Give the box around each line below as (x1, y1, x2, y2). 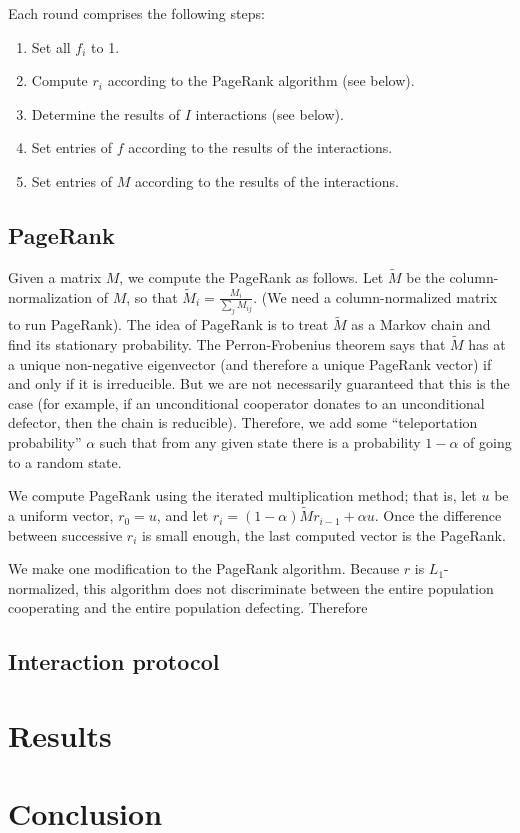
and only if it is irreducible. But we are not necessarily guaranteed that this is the (8, 373, 510, 394)
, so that (126, 286, 178, 307)
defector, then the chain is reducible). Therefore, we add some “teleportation (8, 412, 478, 433)
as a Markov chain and (351, 314, 491, 335)
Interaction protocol (8, 646, 220, 677)
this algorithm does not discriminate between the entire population (83, 577, 494, 598)
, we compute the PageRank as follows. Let (119, 266, 384, 287)
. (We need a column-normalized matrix (253, 286, 498, 307)
